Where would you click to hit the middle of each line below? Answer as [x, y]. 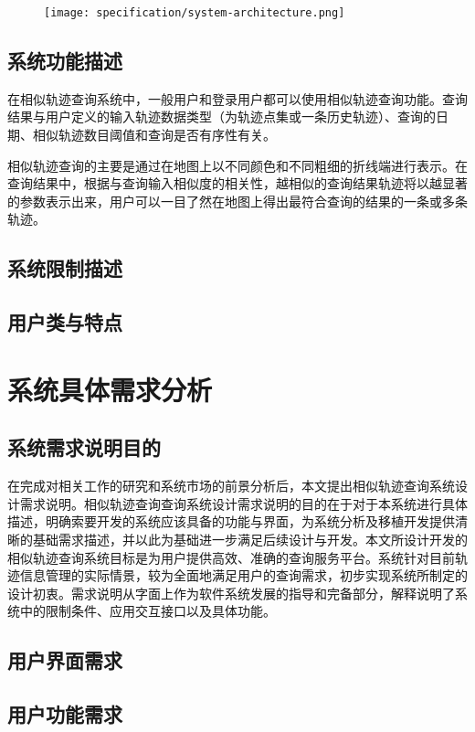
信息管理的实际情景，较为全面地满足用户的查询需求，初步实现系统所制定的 [243, 575]
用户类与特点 [65, 322]
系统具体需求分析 [110, 389]
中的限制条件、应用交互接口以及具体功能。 [148, 611]
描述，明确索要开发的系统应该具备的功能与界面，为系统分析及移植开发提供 [231, 521]
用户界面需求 [65, 660]
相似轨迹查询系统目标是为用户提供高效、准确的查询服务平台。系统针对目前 [231, 557]
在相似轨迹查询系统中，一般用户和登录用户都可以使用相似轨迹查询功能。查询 [237, 98]
